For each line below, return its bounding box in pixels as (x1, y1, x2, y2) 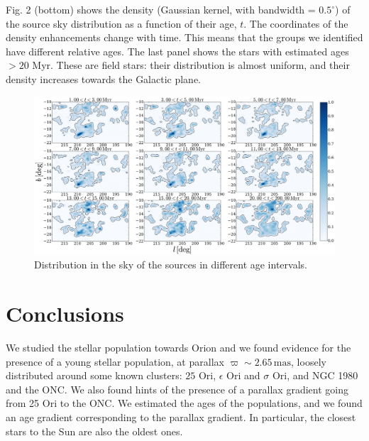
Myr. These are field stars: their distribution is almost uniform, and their (32, 58, 350, 72)
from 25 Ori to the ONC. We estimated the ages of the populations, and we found (6, 396, 363, 410)
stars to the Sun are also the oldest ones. (6, 423, 183, 438)
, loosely (291, 354, 326, 369)
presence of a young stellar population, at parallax (6, 354, 224, 369)
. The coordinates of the (243, 16, 348, 31)
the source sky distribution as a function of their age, (6, 16, 237, 31)
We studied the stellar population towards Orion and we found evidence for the (6, 340, 351, 355)
